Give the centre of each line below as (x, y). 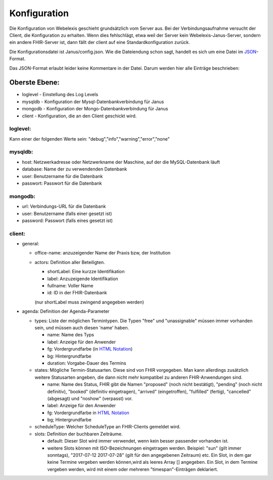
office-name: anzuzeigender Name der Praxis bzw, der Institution (103, 253)
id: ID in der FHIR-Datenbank (77, 293)
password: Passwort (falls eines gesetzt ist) (67, 221)
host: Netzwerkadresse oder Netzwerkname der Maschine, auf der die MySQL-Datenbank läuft (121, 162)
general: (31, 244)
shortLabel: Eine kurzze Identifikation (86, 272)
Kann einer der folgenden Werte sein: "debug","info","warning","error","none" (89, 139)
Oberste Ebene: (35, 83)
